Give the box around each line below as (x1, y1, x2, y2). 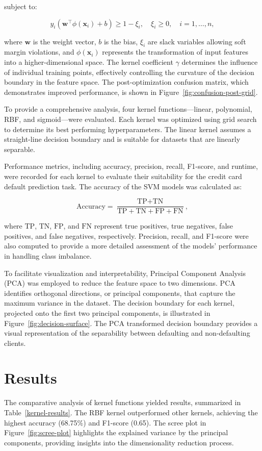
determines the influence (181, 56, 258, 67)
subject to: (4, 1, 37, 11)
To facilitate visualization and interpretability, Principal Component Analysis (4, 267, 246, 278)
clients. (4, 337, 26, 348)
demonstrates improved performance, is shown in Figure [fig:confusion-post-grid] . (4, 86, 258, 97)
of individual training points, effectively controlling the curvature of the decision (4, 66, 254, 77)
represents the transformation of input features (102, 46, 249, 57)
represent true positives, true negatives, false (94, 220, 233, 231)
